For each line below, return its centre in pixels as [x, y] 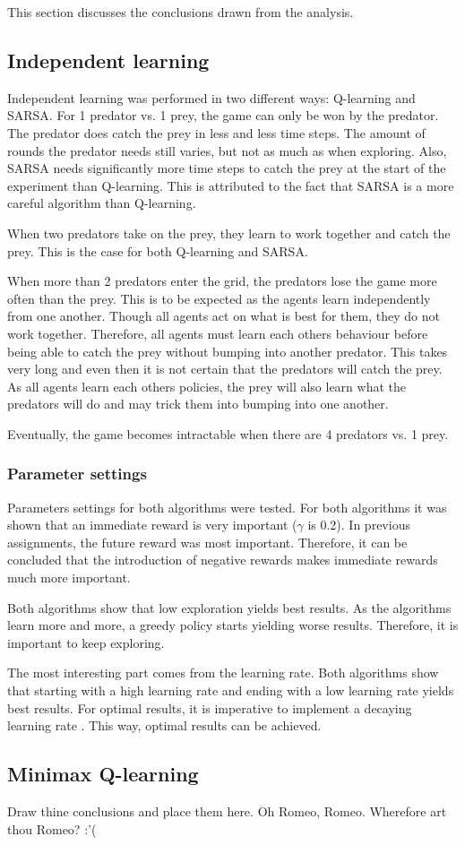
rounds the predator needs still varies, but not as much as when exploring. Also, [227, 150]
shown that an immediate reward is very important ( [152, 525]
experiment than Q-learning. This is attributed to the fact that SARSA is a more [231, 185]
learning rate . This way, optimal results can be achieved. [164, 725]
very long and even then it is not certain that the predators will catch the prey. [225, 369]
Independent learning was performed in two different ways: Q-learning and [211, 97]
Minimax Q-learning [103, 774]
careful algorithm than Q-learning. [102, 203]
